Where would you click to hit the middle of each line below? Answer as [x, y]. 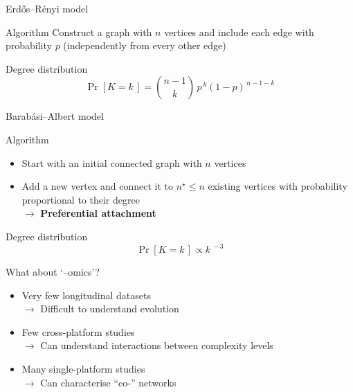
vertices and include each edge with [239, 32]
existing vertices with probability [278, 186]
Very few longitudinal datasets [86, 295]
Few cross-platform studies [78, 331]
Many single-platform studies [83, 368]
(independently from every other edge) [145, 45]
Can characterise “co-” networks [108, 382]
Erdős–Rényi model [47, 8]
